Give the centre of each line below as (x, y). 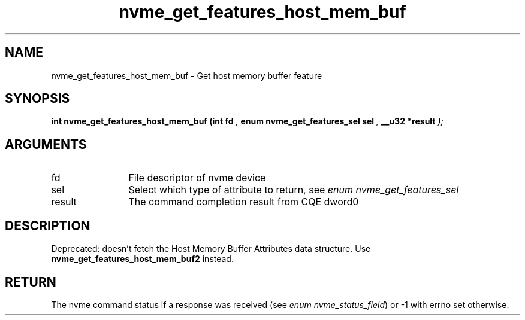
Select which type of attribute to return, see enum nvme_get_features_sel (294, 190)
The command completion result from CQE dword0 (244, 202)
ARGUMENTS (46, 144)
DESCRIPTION (48, 225)
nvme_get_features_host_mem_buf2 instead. (142, 259)
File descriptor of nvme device (197, 178)
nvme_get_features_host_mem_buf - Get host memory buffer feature (187, 75)
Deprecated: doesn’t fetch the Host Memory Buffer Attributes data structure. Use (211, 249)
